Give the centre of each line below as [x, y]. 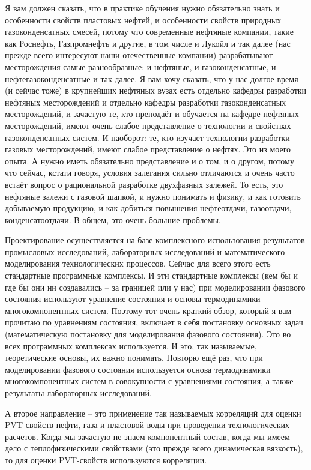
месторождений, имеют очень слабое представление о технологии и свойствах [148, 125]
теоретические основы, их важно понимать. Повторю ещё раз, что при [134, 357]
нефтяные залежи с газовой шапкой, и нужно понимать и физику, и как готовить [153, 196]
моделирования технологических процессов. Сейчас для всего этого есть [138, 263]
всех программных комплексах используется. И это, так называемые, [131, 345]
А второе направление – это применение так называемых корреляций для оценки [153, 413]
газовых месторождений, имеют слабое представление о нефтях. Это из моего [148, 149]
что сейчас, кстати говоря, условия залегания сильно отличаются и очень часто [150, 173]
